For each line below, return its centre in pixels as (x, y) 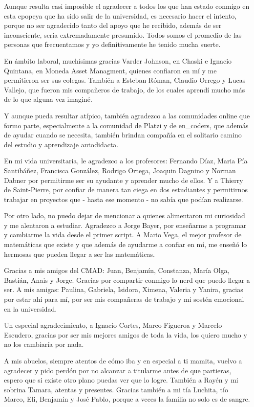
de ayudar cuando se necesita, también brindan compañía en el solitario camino (123, 135)
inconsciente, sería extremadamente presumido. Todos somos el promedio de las (123, 34)
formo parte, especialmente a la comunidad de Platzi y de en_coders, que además (126, 125)
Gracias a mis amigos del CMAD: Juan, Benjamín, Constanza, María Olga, (117, 270)
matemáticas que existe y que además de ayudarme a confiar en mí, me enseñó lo (126, 244)
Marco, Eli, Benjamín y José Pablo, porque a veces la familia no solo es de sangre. (127, 399)
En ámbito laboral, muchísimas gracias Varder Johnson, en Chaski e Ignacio (118, 60)
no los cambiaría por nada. (44, 344)
